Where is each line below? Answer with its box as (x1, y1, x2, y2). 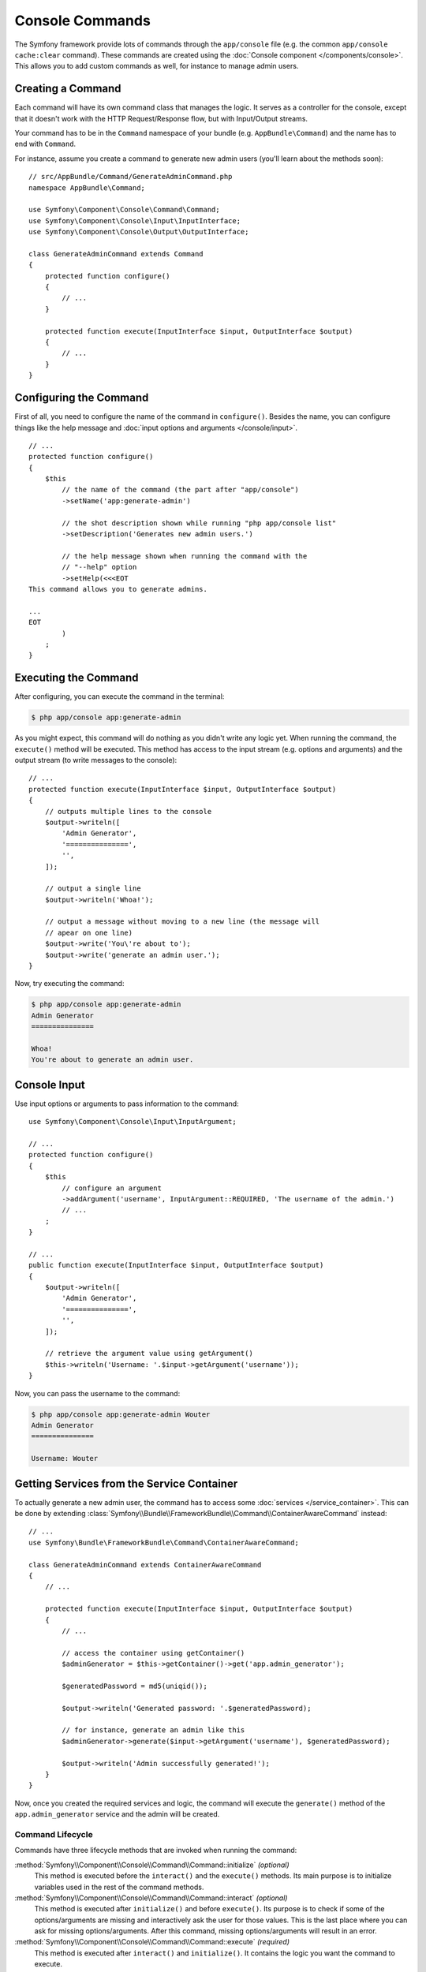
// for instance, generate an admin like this (62, 1726, 245, 1735)
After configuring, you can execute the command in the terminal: (14, 692, 225, 701)
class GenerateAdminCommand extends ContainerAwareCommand (28, 1560, 262, 1569)
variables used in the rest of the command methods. (34, 1882, 204, 1892)
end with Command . (14, 139, 77, 149)
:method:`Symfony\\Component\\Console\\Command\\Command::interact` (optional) (14, 1893, 288, 1903)
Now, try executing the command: (14, 979, 125, 988)
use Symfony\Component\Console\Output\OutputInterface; (28, 227, 249, 237)
